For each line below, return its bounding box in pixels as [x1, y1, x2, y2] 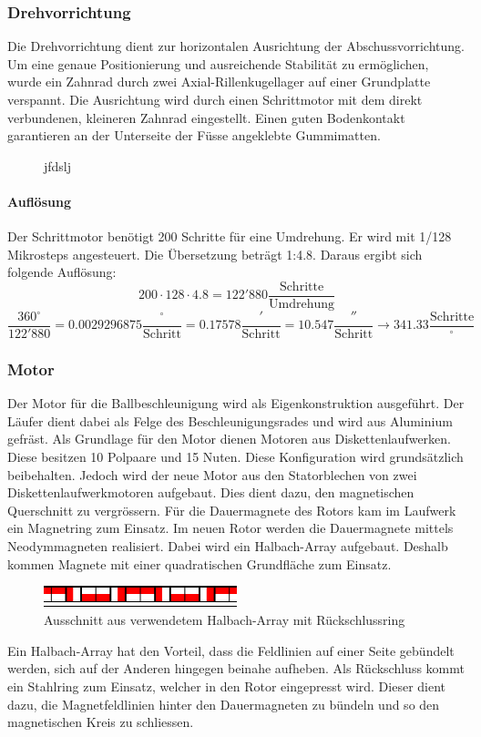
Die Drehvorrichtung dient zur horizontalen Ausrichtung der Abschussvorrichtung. [7, 36, 465, 56]
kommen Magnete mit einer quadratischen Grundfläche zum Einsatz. [7, 554, 392, 573]
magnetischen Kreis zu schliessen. [7, 712, 194, 732]
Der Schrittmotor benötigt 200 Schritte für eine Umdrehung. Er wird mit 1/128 [7, 227, 452, 246]
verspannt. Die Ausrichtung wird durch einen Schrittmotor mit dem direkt [7, 90, 423, 108]
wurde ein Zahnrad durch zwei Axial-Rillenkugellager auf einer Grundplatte [7, 72, 431, 91]
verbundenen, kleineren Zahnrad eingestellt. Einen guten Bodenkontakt [7, 107, 405, 127]
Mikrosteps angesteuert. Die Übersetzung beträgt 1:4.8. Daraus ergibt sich [7, 244, 423, 263]
